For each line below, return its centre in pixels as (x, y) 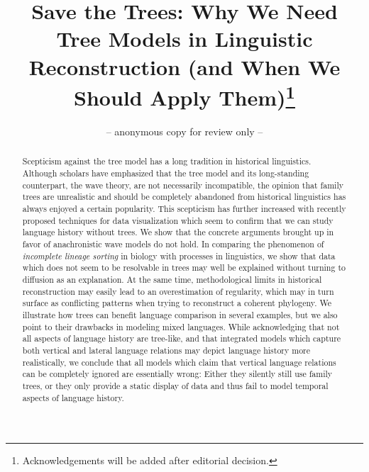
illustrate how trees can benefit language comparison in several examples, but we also (180, 314)
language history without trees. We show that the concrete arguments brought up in (178, 232)
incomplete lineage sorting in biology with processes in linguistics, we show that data (179, 255)
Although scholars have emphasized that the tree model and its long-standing (166, 173)
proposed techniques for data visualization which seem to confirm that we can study (178, 220)
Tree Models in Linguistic (184, 39)
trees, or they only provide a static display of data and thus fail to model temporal (175, 385)
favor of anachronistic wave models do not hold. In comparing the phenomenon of (173, 244)
